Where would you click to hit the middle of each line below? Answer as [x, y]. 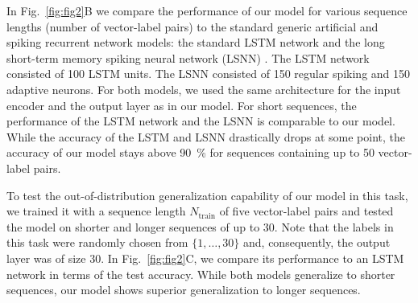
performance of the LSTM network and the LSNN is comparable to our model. [201, 121]
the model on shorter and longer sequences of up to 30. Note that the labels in [200, 226]
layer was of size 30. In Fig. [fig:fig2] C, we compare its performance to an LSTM [205, 258]
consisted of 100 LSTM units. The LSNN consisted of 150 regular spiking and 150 [209, 74]
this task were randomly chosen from [97, 242]
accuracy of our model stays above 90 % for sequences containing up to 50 [190, 152]
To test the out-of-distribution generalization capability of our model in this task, [207, 195]
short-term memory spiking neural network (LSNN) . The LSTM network [188, 57]
